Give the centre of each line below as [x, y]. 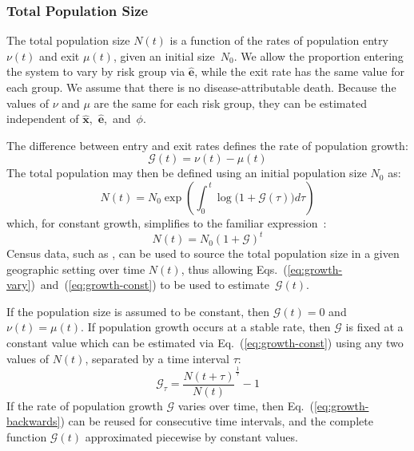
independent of [43, 119]
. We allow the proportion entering [318, 55]
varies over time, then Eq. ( [246, 405]
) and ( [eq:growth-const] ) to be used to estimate [150, 285]
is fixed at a [374, 327]
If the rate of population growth [85, 405]
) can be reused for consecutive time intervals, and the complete [217, 421]
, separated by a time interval [157, 358]
